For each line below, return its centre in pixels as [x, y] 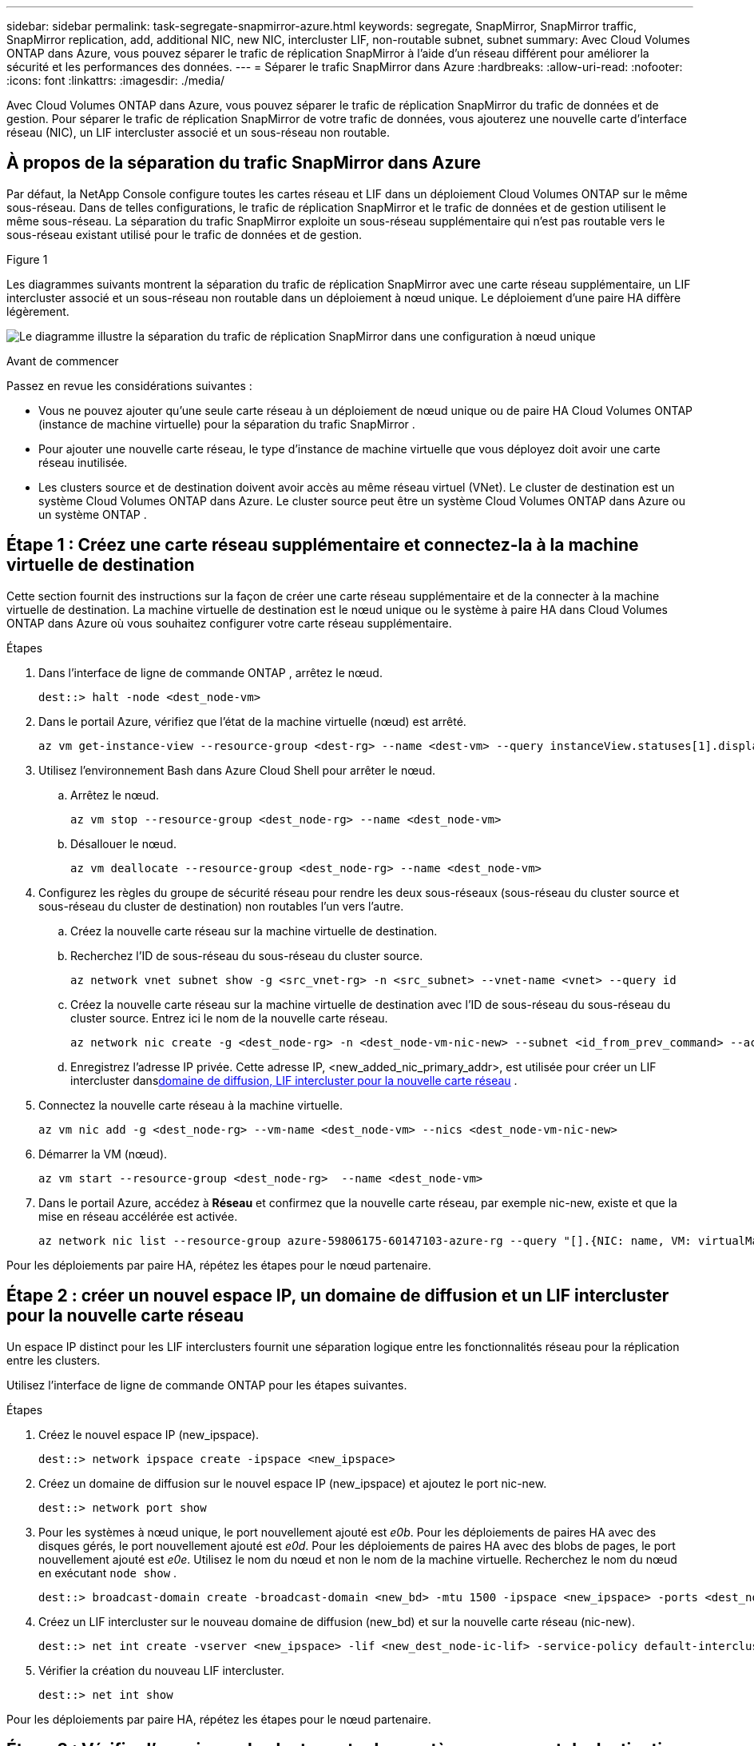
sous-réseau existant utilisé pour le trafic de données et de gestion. [185, 234]
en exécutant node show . [108, 1573]
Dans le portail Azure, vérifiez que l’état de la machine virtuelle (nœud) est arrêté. [252, 721]
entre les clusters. [54, 1360]
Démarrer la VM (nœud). [103, 1154]
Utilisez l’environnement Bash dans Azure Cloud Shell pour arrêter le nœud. [237, 770]
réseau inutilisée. [83, 462]
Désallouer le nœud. [123, 843]
